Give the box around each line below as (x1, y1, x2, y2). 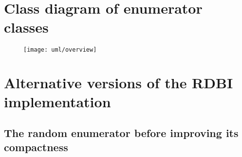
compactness (4, 139, 68, 155)
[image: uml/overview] (23, 46, 97, 54)
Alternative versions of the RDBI (4, 73, 233, 93)
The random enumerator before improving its (4, 125, 239, 140)
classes (4, 17, 49, 37)
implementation (4, 92, 111, 112)
